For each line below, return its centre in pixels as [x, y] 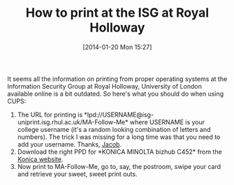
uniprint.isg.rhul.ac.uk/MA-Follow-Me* [73, 122]
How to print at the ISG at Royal [117, 13]
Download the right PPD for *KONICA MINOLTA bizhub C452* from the [119, 151]
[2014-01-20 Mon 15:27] [117, 47]
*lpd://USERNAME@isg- [119, 114]
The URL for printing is [50, 114]
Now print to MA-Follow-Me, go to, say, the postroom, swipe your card [119, 166]
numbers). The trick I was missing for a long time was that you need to [119, 137]
